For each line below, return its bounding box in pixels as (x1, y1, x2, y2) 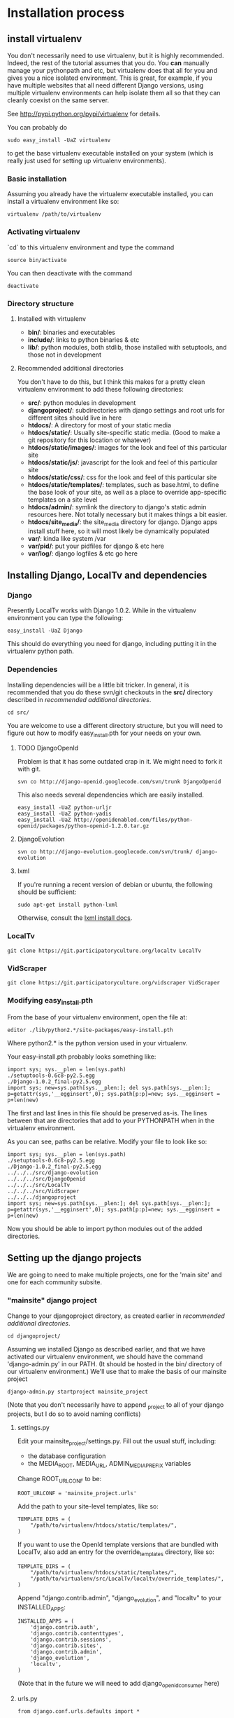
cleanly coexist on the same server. (7, 96, 110, 104)
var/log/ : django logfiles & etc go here (27, 549, 138, 558)
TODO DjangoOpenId (17, 744, 79, 753)
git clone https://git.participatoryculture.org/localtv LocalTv (7, 947, 201, 954)
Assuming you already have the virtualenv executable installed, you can (7, 190, 214, 198)
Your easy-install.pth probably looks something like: (7, 1052, 156, 1061)
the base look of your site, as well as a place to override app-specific (27, 488, 227, 496)
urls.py (17, 1694, 38, 1703)
